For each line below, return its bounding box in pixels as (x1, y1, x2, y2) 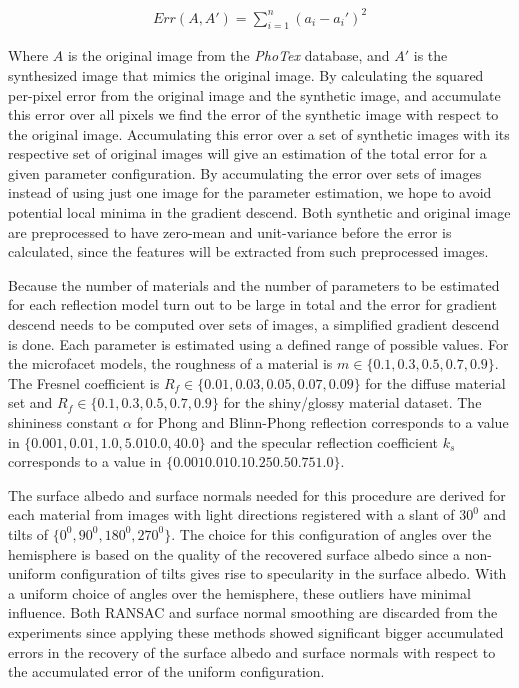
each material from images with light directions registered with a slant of (8, 504, 455, 525)
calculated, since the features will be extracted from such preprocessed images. (8, 241, 489, 262)
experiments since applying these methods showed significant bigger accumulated (8, 621, 504, 642)
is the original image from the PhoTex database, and (67, 45, 390, 66)
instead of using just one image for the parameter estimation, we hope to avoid (8, 182, 492, 203)
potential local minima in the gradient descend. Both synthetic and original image (8, 202, 511, 223)
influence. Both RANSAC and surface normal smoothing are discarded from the (8, 602, 498, 623)
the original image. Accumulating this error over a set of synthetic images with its (8, 123, 510, 144)
